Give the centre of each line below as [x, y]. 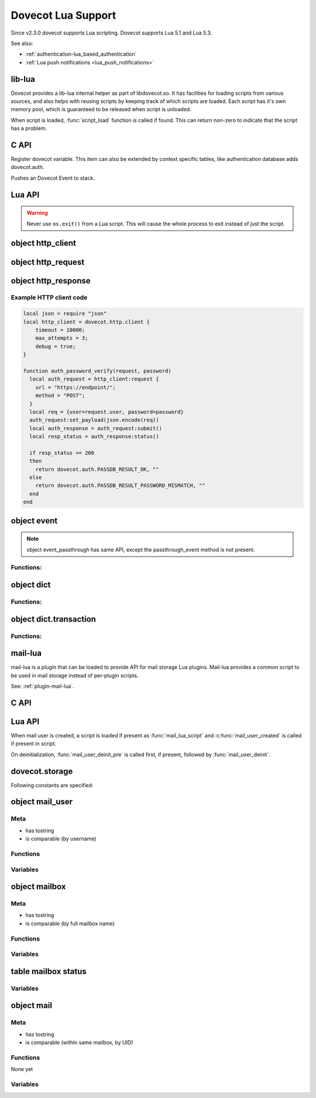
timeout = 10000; [60, 330]
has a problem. [29, 128]
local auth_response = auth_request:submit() [96, 428]
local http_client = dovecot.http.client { [87, 322]
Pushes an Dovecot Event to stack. [53, 178]
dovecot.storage [42, 771]
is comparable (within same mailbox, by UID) [79, 1042]
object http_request [48, 262]
